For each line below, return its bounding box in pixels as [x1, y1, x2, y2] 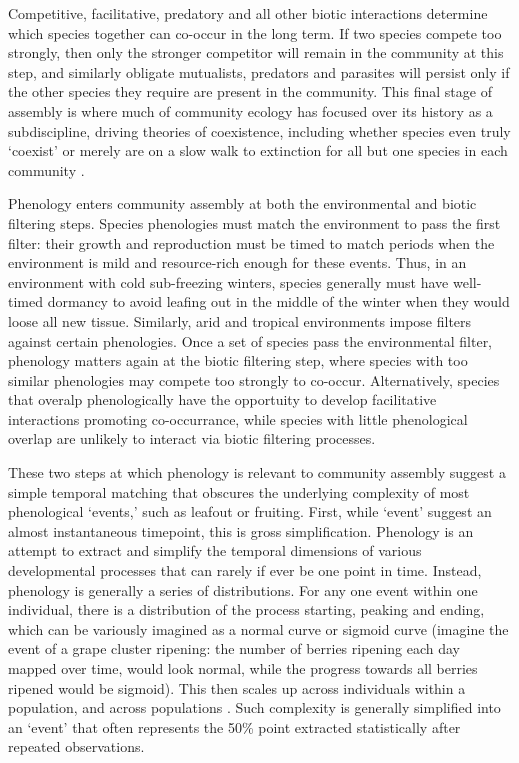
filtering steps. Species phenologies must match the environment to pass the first [8, 212, 501, 233]
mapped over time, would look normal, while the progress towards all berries [8, 658, 478, 678]
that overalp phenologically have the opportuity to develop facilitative [8, 389, 437, 410]
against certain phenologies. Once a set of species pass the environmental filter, [8, 330, 493, 351]
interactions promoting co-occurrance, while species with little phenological [8, 408, 468, 429]
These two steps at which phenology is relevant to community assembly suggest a [8, 462, 506, 483]
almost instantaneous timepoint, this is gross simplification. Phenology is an [8, 520, 474, 541]
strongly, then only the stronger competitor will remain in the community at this [8, 42, 504, 63]
